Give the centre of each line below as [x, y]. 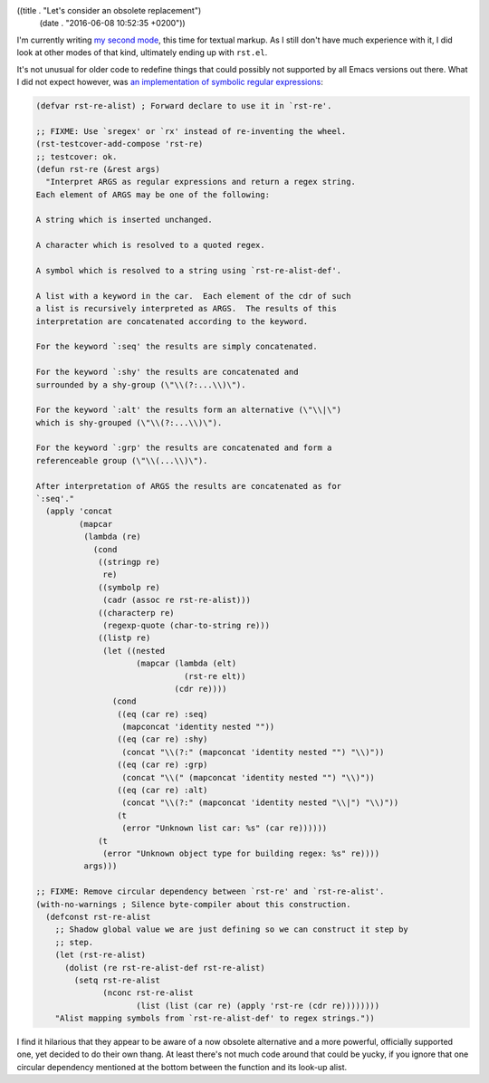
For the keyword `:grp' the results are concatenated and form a [184, 448]
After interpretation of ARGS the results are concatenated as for [189, 486]
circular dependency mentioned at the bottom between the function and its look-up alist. [182, 1067]
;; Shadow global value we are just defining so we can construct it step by [232, 930]
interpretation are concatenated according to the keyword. [172, 321]
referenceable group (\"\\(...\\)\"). [122, 460]
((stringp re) [129, 562]
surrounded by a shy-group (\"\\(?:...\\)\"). [141, 384]
